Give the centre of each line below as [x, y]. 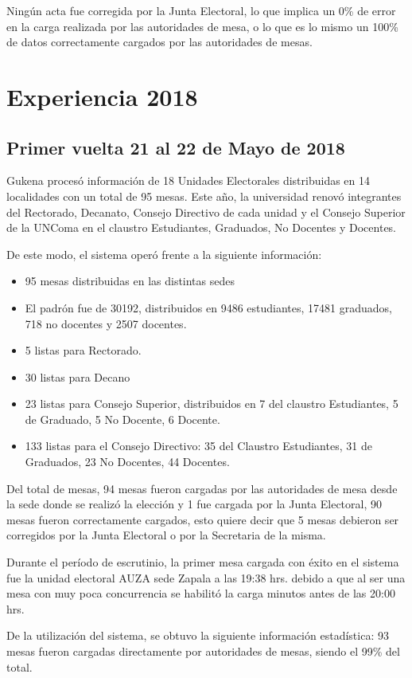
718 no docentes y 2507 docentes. [106, 323]
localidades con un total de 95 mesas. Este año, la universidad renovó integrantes [204, 196]
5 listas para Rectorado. [83, 350]
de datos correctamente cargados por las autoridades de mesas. [159, 42]
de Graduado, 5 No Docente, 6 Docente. [122, 419]
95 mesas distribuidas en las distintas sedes [130, 281]
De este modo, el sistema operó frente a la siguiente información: [164, 254]
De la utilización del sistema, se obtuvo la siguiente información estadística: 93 [198, 635]
